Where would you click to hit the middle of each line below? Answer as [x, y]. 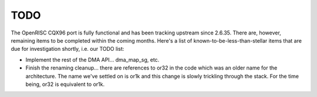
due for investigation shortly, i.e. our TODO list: [68, 49]
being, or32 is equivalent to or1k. [65, 84]
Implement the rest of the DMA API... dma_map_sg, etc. [92, 60]
